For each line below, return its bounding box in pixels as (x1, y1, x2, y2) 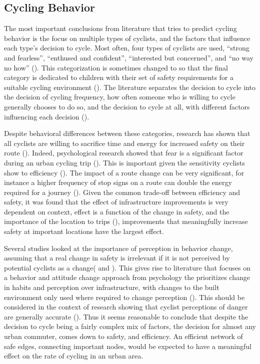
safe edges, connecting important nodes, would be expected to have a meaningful (4, 340, 251, 351)
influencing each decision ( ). (4, 111, 89, 121)
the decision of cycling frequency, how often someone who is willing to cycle (4, 91, 235, 102)
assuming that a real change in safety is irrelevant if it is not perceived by (4, 252, 230, 263)
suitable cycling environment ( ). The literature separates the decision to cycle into (4, 81, 255, 92)
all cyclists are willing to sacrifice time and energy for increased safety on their (4, 137, 245, 148)
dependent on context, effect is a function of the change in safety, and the (4, 206, 229, 216)
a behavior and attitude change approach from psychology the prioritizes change (4, 272, 250, 282)
